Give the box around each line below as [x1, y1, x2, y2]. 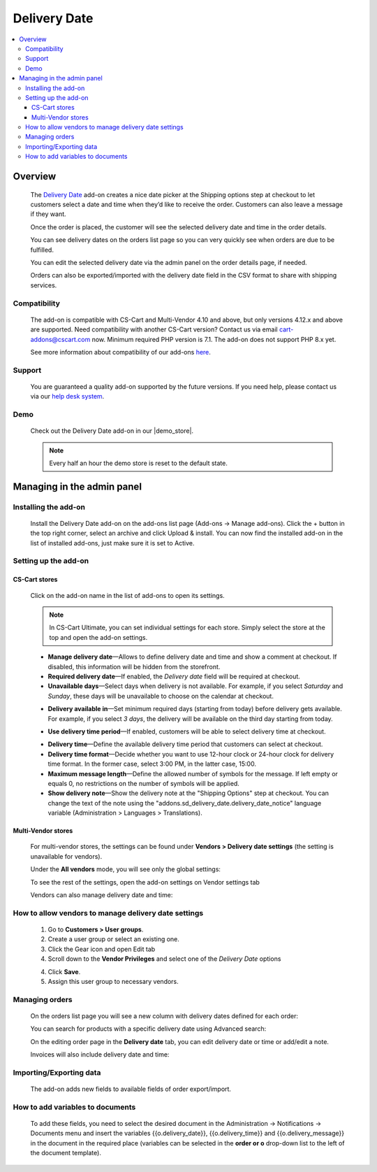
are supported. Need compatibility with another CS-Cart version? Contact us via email [30, 325, 279, 334]
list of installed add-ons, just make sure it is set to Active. [30, 538, 195, 547]
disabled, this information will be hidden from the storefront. [47, 662, 221, 671]
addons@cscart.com [30, 335, 91, 343]
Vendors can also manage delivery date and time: [30, 891, 173, 899]
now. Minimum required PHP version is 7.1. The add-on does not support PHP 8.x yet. [91, 335, 337, 343]
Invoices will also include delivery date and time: [30, 1050, 170, 1059]
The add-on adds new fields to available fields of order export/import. [30, 1085, 232, 1094]
